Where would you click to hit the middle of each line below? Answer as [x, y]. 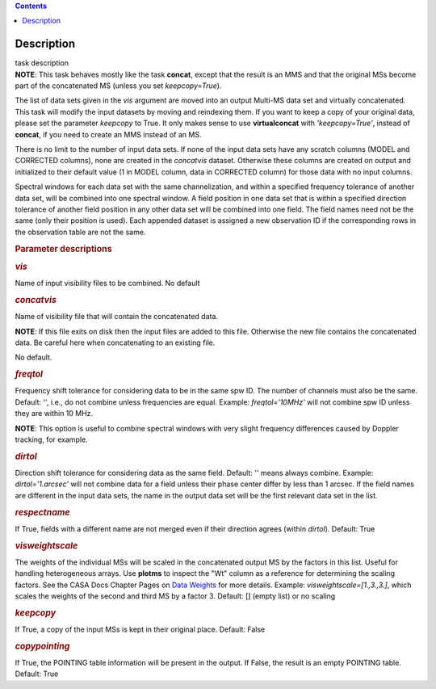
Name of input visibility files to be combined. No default [108, 284]
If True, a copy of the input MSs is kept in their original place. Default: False [140, 629]
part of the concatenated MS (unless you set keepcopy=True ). [118, 86]
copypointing [42, 646]
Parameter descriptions [63, 249]
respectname [42, 512]
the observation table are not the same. [80, 232]
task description [42, 63]
